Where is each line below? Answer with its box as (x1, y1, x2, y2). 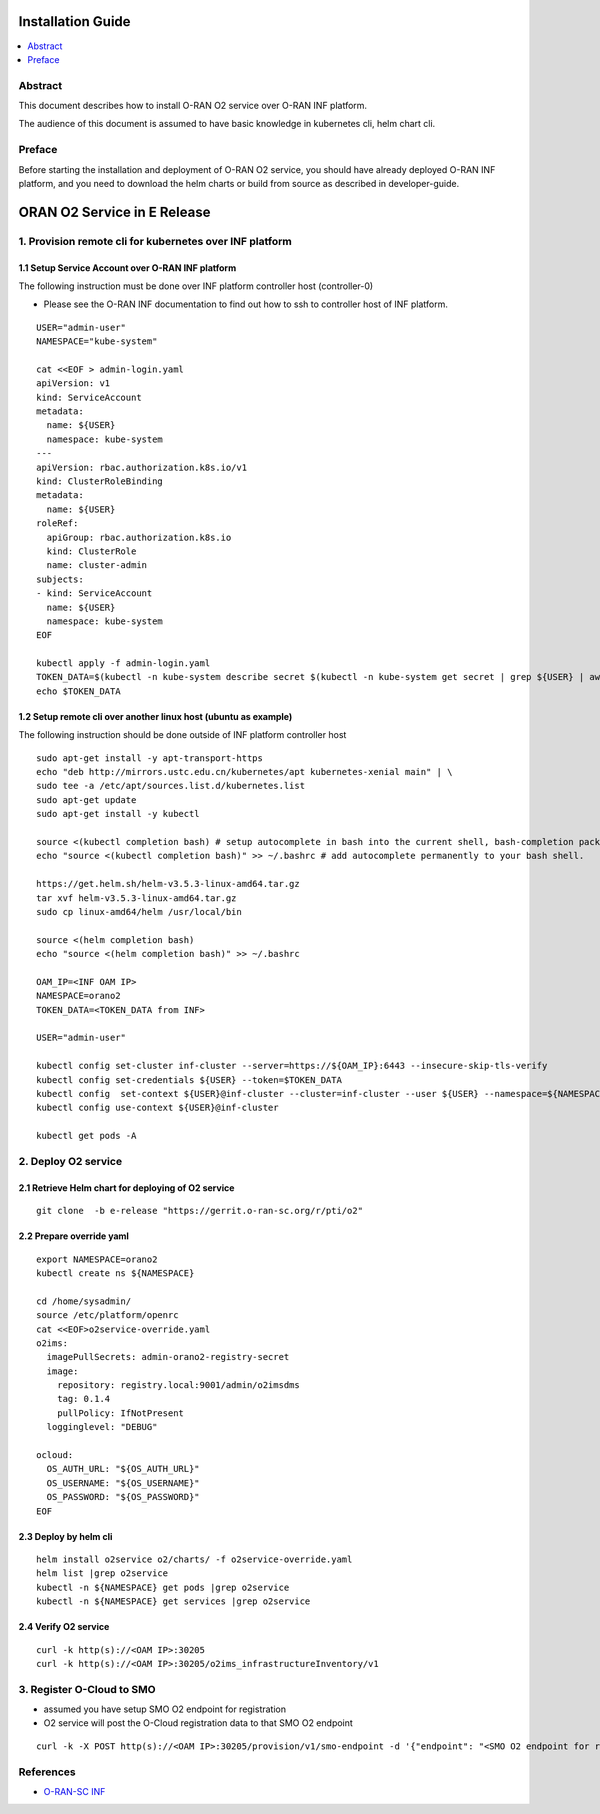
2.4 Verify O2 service (18, 1621, 110, 1633)
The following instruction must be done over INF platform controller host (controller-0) (18, 280, 374, 292)
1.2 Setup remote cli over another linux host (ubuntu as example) (18, 710, 293, 722)
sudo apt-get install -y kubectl (36, 808, 200, 820)
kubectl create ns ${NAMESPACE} (36, 1267, 195, 1279)
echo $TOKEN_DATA (36, 685, 121, 697)
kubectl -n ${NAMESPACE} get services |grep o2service (36, 1596, 311, 1607)
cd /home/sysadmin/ (36, 1295, 132, 1307)
